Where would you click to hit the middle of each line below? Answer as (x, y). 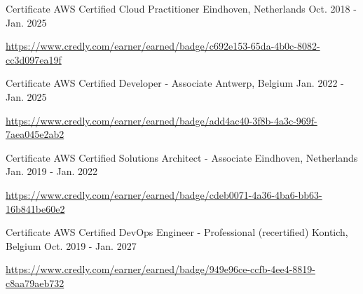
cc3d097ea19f (34, 59)
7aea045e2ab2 (35, 134)
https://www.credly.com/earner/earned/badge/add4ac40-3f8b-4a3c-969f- (162, 120)
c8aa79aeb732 (35, 282)
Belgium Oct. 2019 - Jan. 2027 (71, 245)
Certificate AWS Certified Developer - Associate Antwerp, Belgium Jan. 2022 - (175, 83)
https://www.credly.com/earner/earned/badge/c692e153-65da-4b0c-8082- (163, 46)
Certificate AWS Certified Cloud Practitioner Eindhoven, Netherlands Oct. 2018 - (181, 8)
